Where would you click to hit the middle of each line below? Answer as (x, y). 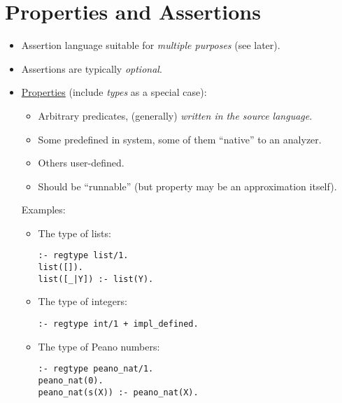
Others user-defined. (81, 163)
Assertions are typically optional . (92, 68)
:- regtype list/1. (83, 256)
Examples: (43, 210)
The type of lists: (74, 233)
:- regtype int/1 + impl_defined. (118, 324)
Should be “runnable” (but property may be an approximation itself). (187, 186)
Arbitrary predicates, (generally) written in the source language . (175, 115)
